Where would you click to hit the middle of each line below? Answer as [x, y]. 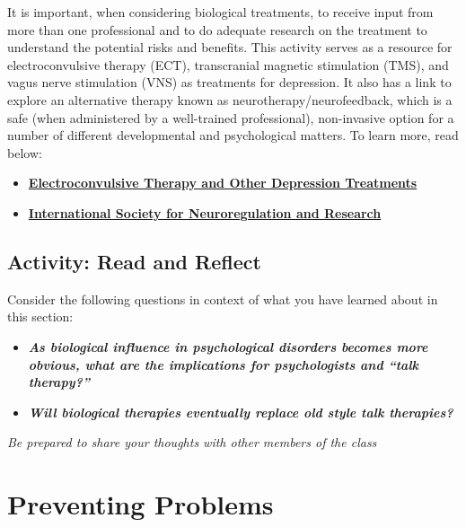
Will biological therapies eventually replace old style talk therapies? [241, 412]
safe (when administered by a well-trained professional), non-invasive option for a [231, 117]
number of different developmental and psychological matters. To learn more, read [233, 135]
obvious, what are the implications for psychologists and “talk [223, 364]
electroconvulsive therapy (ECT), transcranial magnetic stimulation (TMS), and [228, 64]
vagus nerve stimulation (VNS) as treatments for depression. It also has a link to [229, 82]
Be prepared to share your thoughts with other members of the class [192, 442]
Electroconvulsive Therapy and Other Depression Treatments [223, 183]
